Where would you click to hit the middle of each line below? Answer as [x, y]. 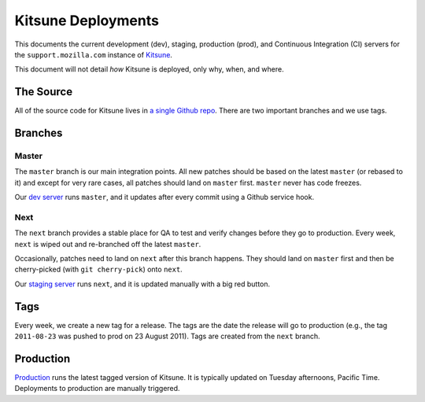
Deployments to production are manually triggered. [97, 389]
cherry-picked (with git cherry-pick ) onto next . [98, 269]
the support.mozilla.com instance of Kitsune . [94, 54]
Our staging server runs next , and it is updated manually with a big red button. [142, 284]
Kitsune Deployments [87, 20]
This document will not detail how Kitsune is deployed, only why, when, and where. [149, 69]
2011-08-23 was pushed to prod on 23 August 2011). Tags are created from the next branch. [167, 336]
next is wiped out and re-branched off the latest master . [108, 244]
